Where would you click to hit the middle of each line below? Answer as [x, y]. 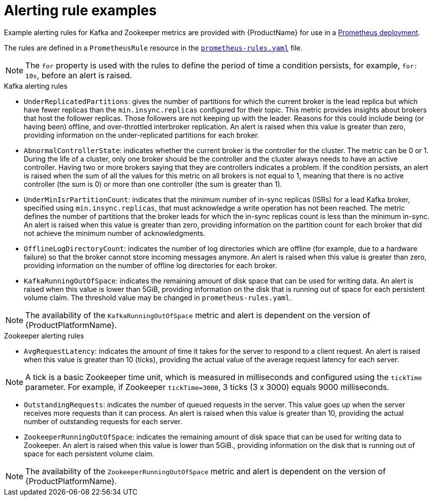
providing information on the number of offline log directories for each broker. [151, 265]
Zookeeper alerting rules [44, 335]
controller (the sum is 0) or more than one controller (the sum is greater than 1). [153, 184]
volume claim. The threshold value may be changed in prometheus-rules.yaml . [158, 297]
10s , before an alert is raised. [79, 75]
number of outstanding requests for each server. [103, 421]
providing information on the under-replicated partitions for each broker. [142, 135]
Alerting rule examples [81, 10]
